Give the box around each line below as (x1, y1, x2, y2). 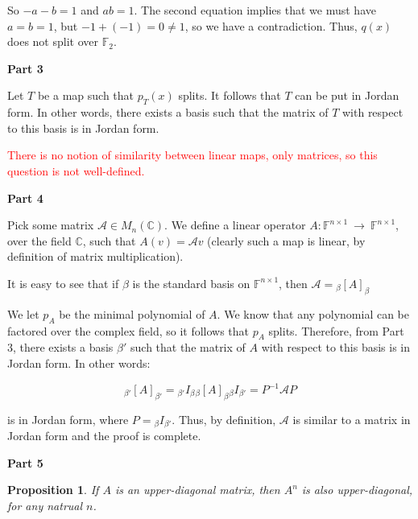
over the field (7, 232, 72, 249)
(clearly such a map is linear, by (207, 232, 366, 249)
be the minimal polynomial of (59, 305, 205, 322)
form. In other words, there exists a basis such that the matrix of (7, 104, 329, 121)
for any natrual (7, 497, 83, 514)
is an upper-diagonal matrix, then (114, 481, 280, 498)
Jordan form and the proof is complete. (7, 427, 201, 444)
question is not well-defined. (7, 162, 145, 179)
